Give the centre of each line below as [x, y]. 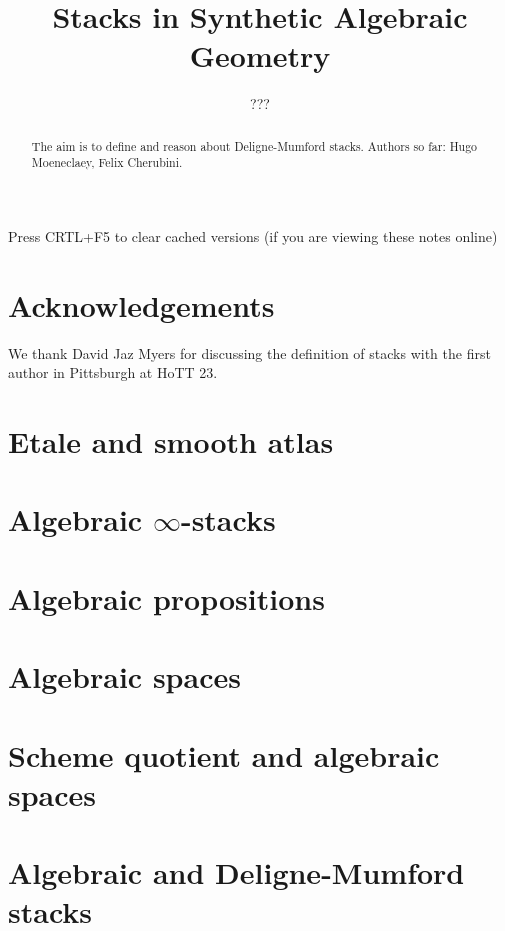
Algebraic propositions [166, 597]
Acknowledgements [141, 304]
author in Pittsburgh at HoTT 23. [113, 372]
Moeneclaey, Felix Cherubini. [107, 162]
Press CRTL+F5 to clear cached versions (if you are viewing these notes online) [253, 236]
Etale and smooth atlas [171, 441]
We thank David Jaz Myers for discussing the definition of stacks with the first [249, 352]
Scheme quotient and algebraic [224, 754]
